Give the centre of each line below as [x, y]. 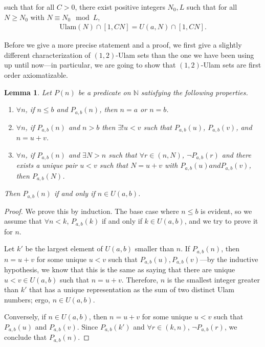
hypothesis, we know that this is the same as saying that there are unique [120, 269]
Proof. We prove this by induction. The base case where [92, 211]
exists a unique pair [47, 165]
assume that [23, 221]
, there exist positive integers [120, 7]
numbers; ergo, [27, 299]
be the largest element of [64, 248]
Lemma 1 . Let [28, 92]
